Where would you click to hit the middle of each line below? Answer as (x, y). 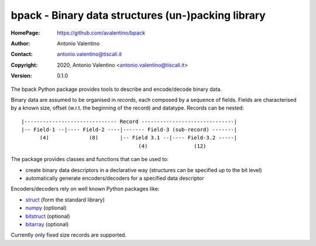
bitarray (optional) (47, 224)
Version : (21, 76)
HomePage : (25, 33)
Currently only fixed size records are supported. (69, 235)
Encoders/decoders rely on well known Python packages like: (85, 189)
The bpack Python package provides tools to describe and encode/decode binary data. (116, 89)
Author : (20, 43)
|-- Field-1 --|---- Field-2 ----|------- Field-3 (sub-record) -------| (129, 130)
